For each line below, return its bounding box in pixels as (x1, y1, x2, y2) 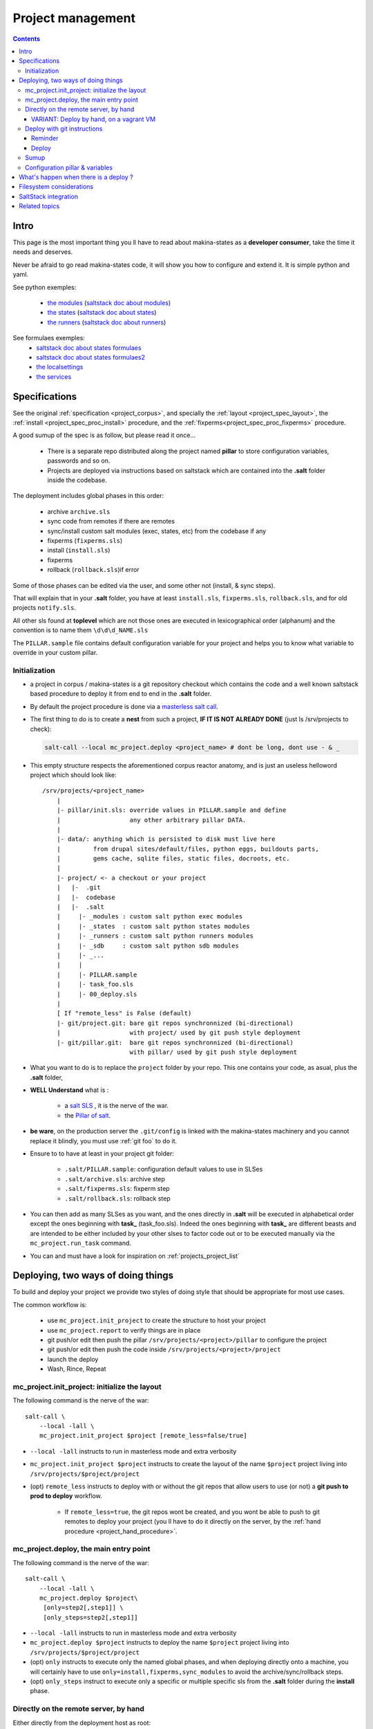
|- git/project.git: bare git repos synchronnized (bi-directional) (56, 1019, 294, 1027)
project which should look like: (30, 770, 117, 779)
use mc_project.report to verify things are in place (47, 1326, 201, 1334)
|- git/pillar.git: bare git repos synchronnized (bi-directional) (56, 1038, 294, 1046)
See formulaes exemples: (12, 334, 86, 342)
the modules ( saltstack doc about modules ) (47, 299, 171, 307)
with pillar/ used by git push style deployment (129, 1048, 298, 1056)
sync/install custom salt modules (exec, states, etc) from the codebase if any (47, 526, 267, 535)
